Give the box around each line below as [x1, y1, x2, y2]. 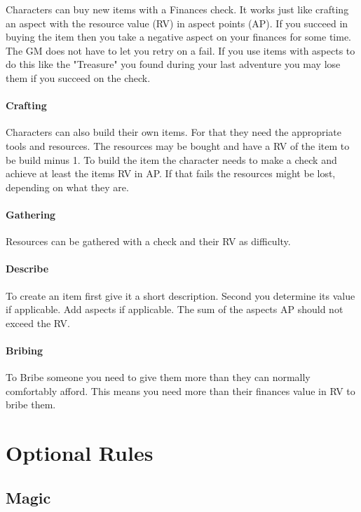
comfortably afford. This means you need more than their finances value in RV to [6, 383, 355, 398]
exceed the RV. [6, 315, 70, 330]
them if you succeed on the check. [6, 70, 151, 85]
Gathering [6, 207, 56, 221]
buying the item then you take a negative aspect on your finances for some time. [6, 29, 351, 44]
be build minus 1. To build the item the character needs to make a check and [6, 152, 337, 167]
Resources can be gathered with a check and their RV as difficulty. [6, 234, 291, 249]
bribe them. [6, 397, 56, 412]
